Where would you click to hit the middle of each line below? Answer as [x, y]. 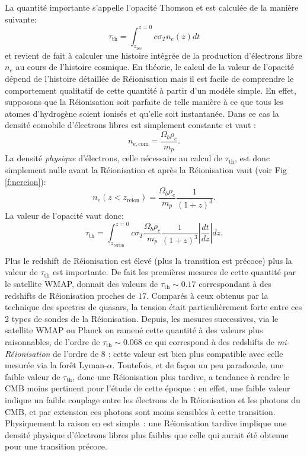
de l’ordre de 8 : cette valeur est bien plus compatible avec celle [168, 353]
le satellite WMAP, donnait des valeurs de [81, 283]
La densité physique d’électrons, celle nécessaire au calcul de [114, 158]
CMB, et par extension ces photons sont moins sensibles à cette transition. [140, 411]
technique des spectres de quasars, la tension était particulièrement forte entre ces [153, 307]
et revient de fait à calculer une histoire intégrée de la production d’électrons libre [153, 55]
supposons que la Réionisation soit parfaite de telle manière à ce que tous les [144, 102]
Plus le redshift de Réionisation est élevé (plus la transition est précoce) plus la [148, 260]
